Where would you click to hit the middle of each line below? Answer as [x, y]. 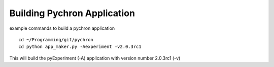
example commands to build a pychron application [62, 28]
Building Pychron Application [72, 13]
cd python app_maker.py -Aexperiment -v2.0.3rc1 [80, 47]
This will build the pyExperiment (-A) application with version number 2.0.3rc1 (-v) [95, 58]
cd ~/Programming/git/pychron [56, 40]
